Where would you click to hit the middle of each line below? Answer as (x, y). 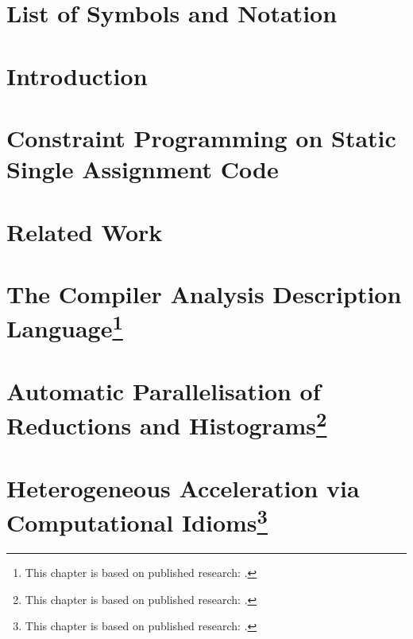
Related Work (85, 231)
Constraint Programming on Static (201, 137)
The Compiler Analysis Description (204, 293)
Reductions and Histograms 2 (167, 423)
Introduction (77, 75)
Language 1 (65, 327)
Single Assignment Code (143, 169)
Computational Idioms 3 (137, 520)
